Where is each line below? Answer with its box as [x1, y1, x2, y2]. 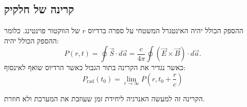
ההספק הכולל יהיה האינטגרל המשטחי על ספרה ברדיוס [88, 25, 243, 36]
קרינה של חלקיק [4, 1, 74, 17]
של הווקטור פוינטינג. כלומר [4, 25, 80, 36]
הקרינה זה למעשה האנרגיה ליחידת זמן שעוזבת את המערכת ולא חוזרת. [4, 93, 205, 103]
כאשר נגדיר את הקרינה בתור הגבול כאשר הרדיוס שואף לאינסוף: [4, 62, 186, 73]
